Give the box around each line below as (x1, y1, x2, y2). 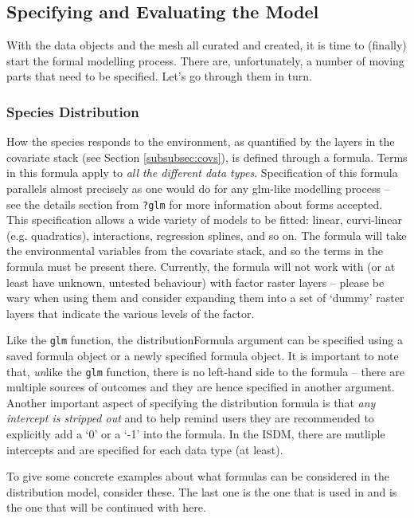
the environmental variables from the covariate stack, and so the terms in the (6, 242, 383, 259)
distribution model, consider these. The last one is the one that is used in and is (6, 483, 397, 500)
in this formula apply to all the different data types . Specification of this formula (6, 164, 398, 181)
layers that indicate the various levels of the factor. (6, 304, 255, 321)
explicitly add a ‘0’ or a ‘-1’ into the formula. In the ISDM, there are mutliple (6, 426, 385, 442)
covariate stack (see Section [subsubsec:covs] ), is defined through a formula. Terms (6, 148, 408, 165)
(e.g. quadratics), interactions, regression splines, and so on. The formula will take (6, 226, 407, 243)
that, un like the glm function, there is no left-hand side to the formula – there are (6, 363, 404, 379)
